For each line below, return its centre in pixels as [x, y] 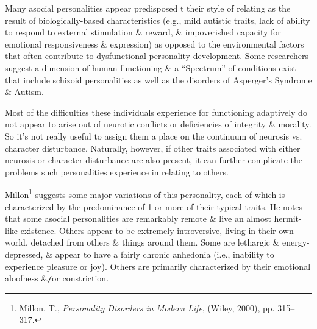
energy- [296, 242]
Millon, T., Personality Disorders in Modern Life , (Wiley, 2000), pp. [147, 307]
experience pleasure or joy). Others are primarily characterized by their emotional [158, 266]
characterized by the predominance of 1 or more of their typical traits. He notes [154, 206]
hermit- [288, 218]
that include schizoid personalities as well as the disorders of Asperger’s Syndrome [158, 80]
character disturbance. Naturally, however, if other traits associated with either [153, 148]
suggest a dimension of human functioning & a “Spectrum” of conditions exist [151, 67]
